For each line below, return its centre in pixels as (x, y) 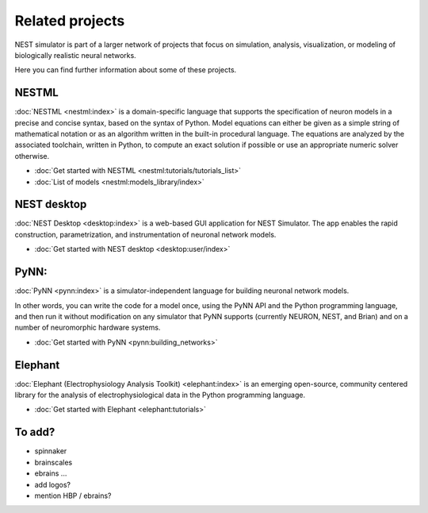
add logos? (53, 484)
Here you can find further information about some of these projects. (126, 70)
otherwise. (32, 156)
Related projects (70, 21)
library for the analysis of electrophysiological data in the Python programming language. (160, 395)
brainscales (53, 462)
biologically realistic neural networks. (75, 55)
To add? (35, 432)
